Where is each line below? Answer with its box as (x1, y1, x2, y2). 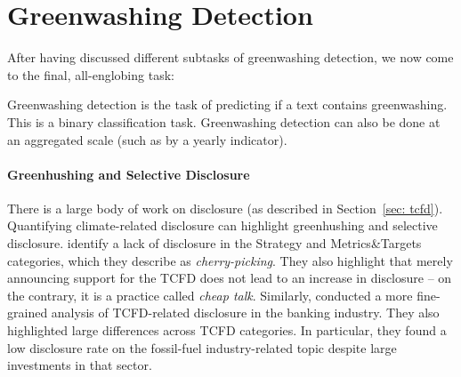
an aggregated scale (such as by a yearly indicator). (7, 130, 287, 148)
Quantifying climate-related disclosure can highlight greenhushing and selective (7, 216, 438, 235)
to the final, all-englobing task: (7, 65, 174, 84)
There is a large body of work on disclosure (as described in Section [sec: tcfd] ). (7, 198, 443, 217)
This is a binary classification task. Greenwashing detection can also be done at (7, 112, 441, 131)
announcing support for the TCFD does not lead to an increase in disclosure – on (7, 269, 452, 287)
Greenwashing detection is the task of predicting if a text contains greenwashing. (7, 95, 448, 114)
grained (7, 303, 48, 322)
